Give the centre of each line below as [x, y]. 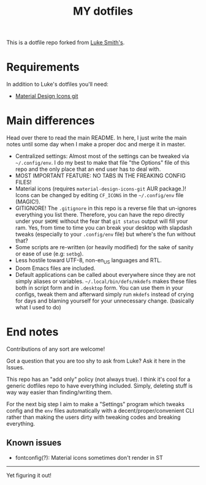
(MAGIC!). [28, 202]
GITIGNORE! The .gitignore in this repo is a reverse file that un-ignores [106, 208]
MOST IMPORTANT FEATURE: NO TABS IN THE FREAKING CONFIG [100, 176]
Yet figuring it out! [29, 475]
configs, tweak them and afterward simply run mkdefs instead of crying [105, 294]
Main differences [51, 121]
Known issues [34, 443]
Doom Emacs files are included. [55, 268]
